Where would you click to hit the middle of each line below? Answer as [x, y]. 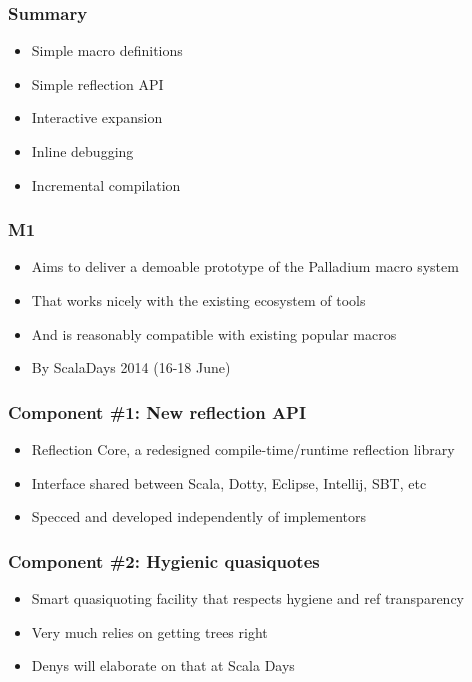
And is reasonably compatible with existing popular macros [214, 333]
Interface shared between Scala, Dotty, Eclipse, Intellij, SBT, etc [229, 482]
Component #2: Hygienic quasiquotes [164, 560]
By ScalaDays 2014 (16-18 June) [131, 367]
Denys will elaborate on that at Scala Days [163, 665]
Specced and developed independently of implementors [198, 516]
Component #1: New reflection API [157, 411]
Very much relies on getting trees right [149, 631]
